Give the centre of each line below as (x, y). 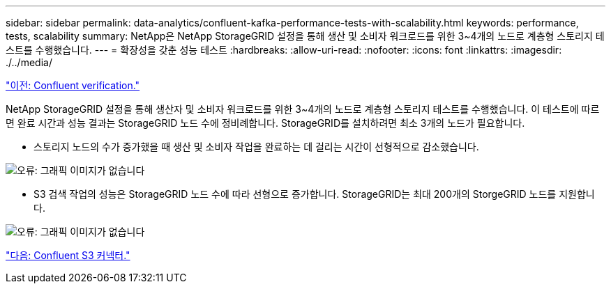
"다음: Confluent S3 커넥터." (68, 255)
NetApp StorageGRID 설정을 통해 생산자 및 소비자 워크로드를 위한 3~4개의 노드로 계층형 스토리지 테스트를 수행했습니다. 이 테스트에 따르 (303, 109)
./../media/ (29, 62)
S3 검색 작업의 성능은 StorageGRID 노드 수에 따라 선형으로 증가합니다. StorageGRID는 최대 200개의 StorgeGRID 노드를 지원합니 (314, 194)
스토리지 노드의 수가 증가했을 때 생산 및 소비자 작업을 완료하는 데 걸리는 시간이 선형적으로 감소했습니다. (256, 147)
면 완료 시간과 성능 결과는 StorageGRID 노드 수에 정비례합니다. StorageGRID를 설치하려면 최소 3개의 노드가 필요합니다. (265, 123)
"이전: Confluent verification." (73, 85)
